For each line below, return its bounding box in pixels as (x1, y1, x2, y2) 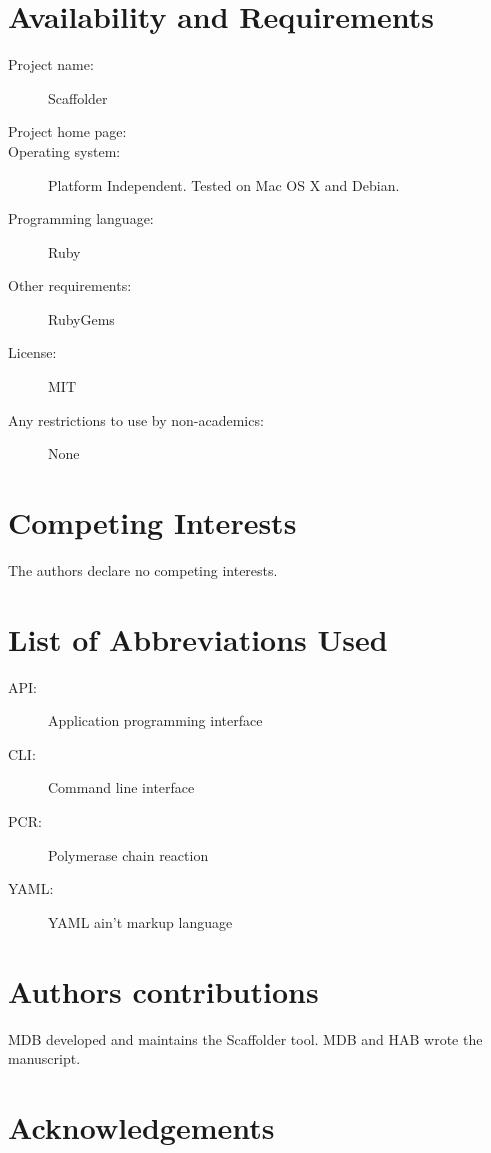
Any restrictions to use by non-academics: (8, 409, 264, 430)
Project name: (8, 54, 94, 75)
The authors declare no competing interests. (8, 559, 278, 580)
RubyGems (48, 308, 115, 329)
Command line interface (48, 777, 195, 798)
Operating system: (8, 140, 121, 161)
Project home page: (8, 121, 127, 142)
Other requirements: (8, 275, 132, 296)
